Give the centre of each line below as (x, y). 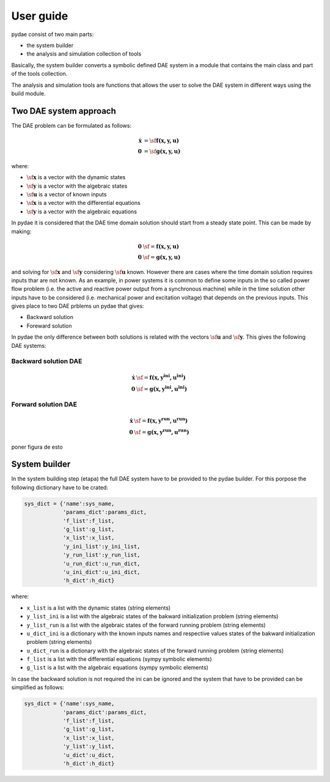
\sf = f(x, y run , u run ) (161, 420)
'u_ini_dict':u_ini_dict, (101, 572)
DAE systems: (29, 345)
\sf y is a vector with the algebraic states (77, 186)
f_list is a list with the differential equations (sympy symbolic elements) (119, 659)
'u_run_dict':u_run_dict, (101, 563)
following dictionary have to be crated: (60, 487)
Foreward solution (50, 326)
